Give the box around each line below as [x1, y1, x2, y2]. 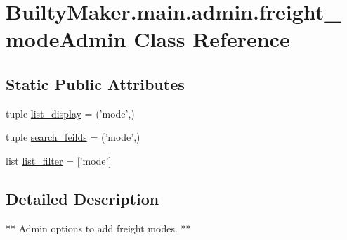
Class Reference [133, 25, 290, 53]
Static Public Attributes [6, 72, 185, 94]
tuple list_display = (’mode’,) [6, 106, 135, 120]
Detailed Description [6, 187, 159, 209]
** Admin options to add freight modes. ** [6, 220, 191, 235]
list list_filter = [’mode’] [6, 153, 112, 168]
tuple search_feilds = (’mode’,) [6, 130, 140, 144]
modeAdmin [6, 25, 126, 53]
